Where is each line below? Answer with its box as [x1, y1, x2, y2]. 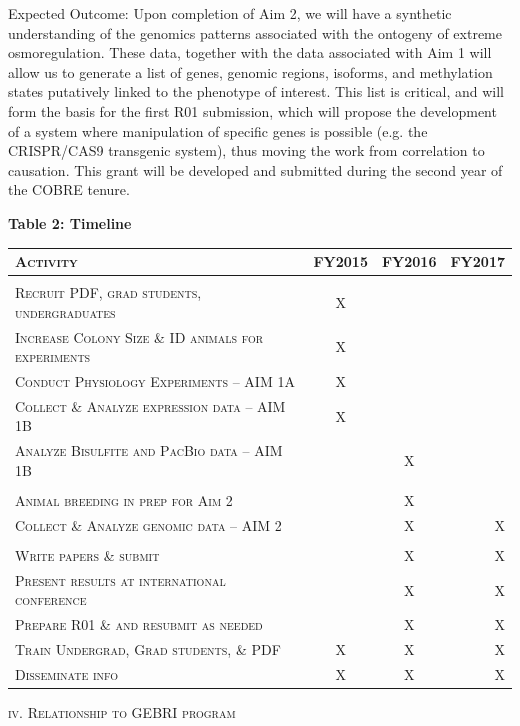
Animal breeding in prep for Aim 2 [15, 489, 233, 510]
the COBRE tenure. [8, 179, 130, 200]
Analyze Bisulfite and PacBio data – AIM [15, 440, 283, 461]
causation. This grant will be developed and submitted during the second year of [8, 159, 503, 180]
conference [15, 589, 87, 610]
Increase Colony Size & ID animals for [15, 326, 264, 347]
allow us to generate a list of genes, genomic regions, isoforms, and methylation [8, 61, 493, 82]
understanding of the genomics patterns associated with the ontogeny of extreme [8, 22, 502, 43]
